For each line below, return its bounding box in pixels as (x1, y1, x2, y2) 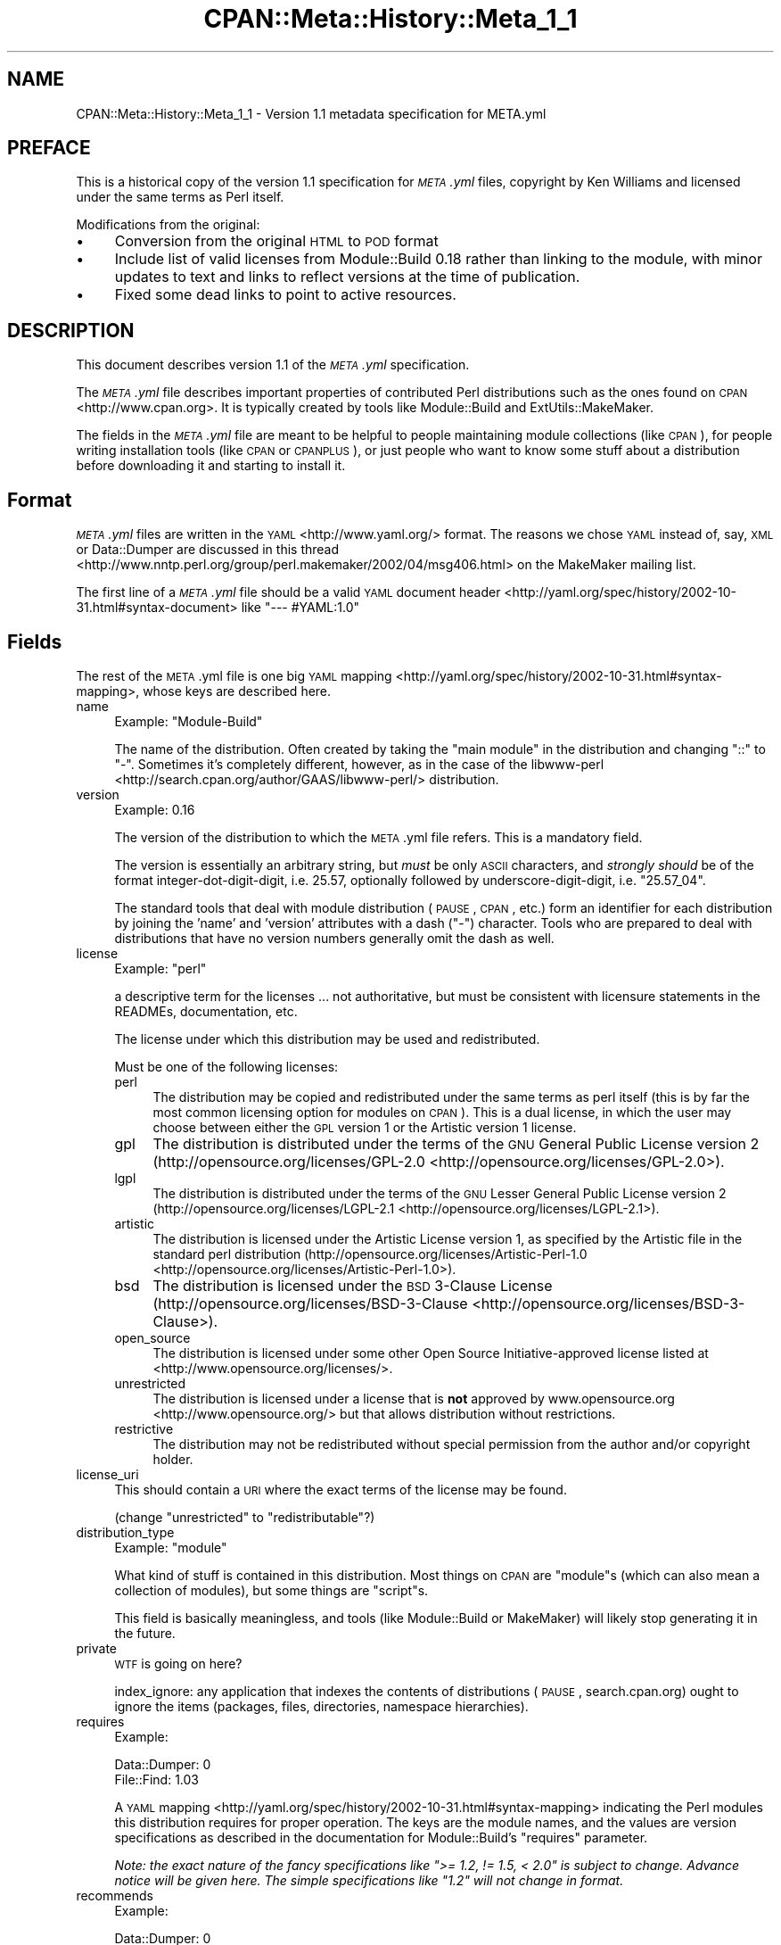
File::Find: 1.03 (114, 1771, 199, 1787)
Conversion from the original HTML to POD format (114, 232, 439, 251)
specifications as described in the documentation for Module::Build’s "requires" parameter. (114, 1829, 648, 1845)
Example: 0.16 (114, 801, 195, 817)
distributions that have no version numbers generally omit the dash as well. (114, 930, 555, 946)
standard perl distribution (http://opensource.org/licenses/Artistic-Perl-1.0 (152, 1246, 588, 1262)
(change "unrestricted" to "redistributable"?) (114, 1509, 375, 1525)
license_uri (76, 1466, 139, 1482)
